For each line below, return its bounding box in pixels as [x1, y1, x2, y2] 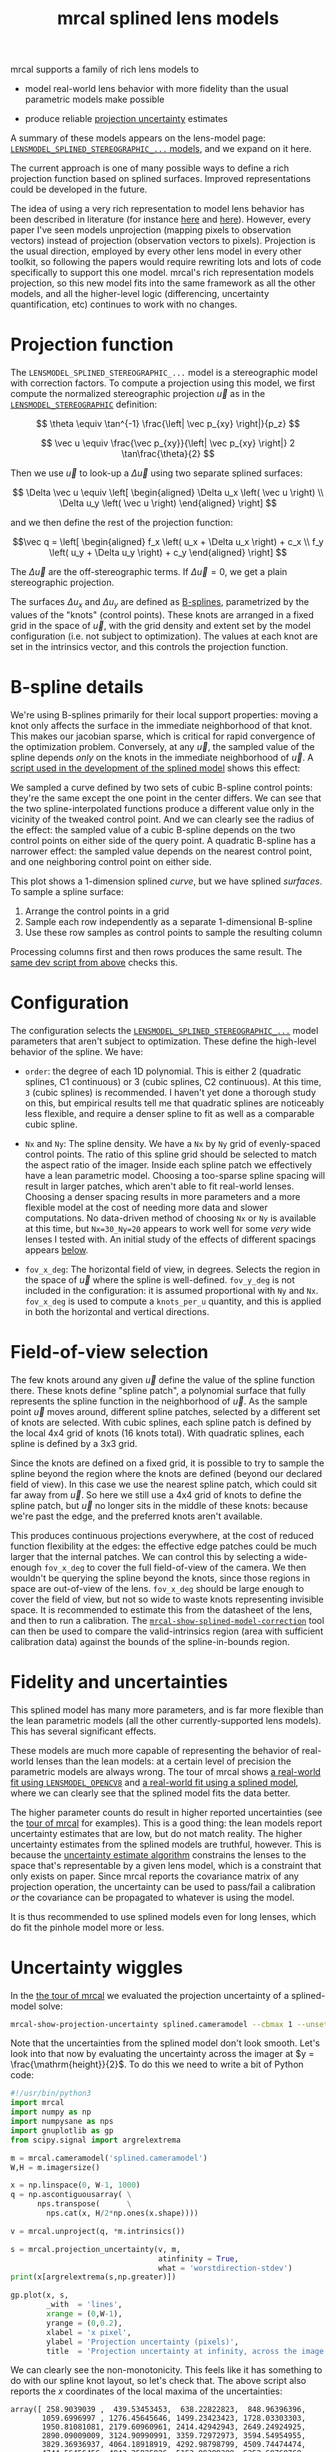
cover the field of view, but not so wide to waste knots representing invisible [10, 1593, 324, 1605]
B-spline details [10, 676, 144, 699]
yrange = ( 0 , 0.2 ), [46, 2318, 123, 2328]
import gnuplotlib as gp [10, 2125, 114, 2136]
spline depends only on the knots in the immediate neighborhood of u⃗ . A [10, 751, 314, 763]
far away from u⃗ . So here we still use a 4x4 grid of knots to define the [10, 1488, 302, 1501]
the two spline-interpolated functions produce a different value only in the [10, 802, 315, 814]
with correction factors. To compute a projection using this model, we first [10, 377, 316, 389]
